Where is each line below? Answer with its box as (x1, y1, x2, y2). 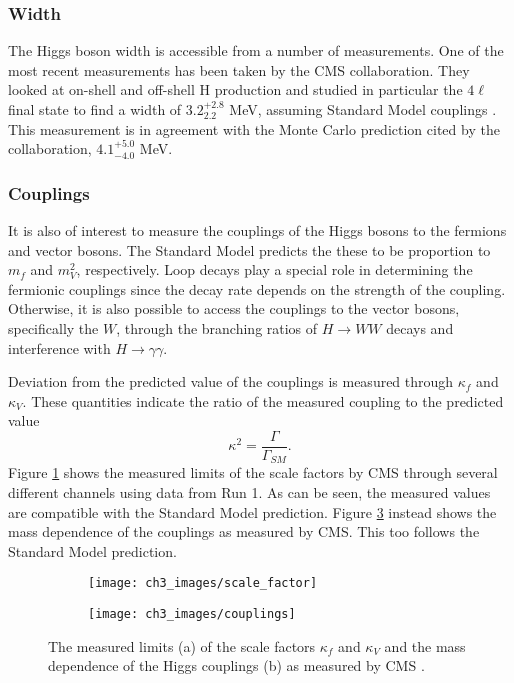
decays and (386, 317, 454, 338)
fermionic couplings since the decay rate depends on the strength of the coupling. (8, 278, 506, 299)
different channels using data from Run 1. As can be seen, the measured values (8, 482, 491, 503)
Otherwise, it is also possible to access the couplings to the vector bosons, (8, 298, 460, 319)
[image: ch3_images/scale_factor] (88, 576, 318, 591)
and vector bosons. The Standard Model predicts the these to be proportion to (8, 239, 491, 260)
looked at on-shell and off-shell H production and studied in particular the (8, 79, 463, 100)
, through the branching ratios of (116, 317, 318, 338)
